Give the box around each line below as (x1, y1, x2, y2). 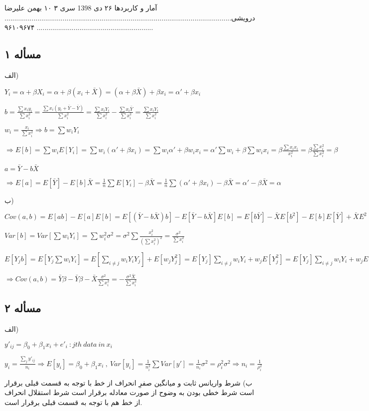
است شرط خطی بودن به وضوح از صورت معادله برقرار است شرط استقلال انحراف (4, 387, 254, 398)
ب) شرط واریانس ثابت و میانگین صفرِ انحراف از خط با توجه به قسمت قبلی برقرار (4, 377, 252, 388)
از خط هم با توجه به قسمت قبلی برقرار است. (4, 397, 142, 407)
